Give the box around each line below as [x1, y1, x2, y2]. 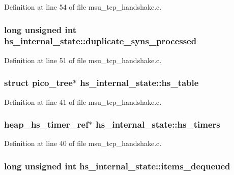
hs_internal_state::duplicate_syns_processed [4, 35, 197, 47]
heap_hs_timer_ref [4, 118, 89, 131]
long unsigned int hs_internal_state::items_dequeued [4, 159, 230, 172]
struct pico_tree [4, 76, 73, 89]
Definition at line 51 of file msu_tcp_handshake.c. [4, 54, 162, 65]
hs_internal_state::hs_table [80, 76, 199, 89]
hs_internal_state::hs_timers [96, 118, 220, 131]
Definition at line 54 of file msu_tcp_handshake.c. [4, 2, 162, 12]
